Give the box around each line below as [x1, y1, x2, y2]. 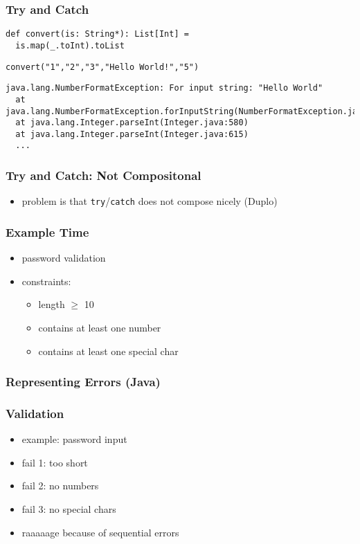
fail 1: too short [21, 455, 88, 469]
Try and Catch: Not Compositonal [6, 167, 201, 184]
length [38, 297, 65, 311]
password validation [21, 251, 106, 265]
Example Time [6, 223, 89, 240]
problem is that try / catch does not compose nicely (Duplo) [21, 194, 278, 208]
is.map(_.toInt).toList [15, 40, 125, 51]
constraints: [21, 273, 71, 288]
